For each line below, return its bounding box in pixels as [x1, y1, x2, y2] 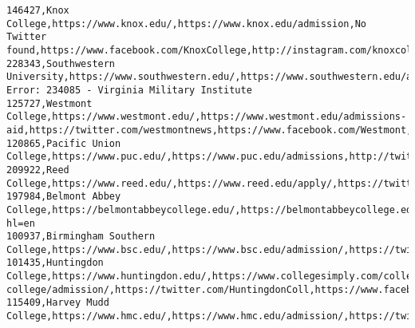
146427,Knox [6, 5, 69, 16]
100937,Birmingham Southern [6, 231, 156, 243]
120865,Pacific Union [6, 137, 121, 149]
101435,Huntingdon [6, 257, 104, 269]
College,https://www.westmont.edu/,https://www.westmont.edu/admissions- [6, 111, 407, 123]
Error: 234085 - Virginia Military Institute [6, 84, 252, 96]
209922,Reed [6, 164, 69, 176]
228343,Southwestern [6, 57, 116, 69]
